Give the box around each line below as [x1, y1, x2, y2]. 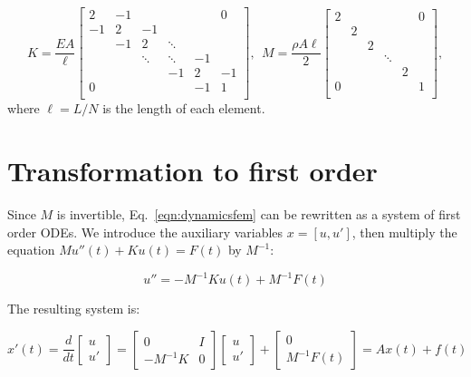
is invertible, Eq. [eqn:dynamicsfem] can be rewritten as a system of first [56, 204, 461, 223]
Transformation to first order [7, 152, 378, 188]
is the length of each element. [102, 99, 265, 118]
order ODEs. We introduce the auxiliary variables [7, 222, 284, 241]
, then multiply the [351, 222, 457, 241]
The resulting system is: [7, 299, 140, 318]
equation [7, 240, 55, 259]
